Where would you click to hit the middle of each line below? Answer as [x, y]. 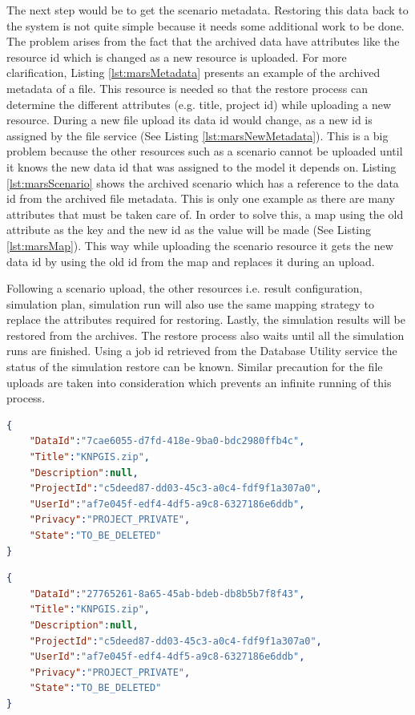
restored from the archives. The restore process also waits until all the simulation [205, 335]
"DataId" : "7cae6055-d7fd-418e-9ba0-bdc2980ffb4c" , [167, 441]
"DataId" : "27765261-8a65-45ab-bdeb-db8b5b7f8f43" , [167, 594]
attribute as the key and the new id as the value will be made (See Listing [189, 230]
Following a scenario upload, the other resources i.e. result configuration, [185, 288]
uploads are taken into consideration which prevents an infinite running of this [199, 382]
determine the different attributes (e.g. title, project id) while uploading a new [199, 104]
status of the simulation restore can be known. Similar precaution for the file [195, 367]
